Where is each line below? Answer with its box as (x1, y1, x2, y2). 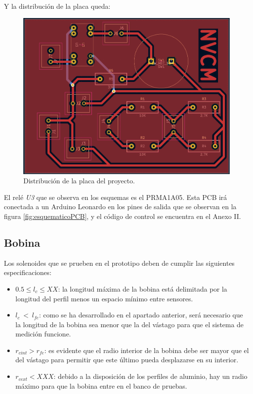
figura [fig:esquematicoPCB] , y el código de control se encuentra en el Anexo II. (4, 211, 241, 221)
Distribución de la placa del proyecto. (23, 176, 135, 186)
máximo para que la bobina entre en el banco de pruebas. (15, 380, 187, 391)
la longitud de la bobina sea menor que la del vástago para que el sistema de (15, 319, 244, 329)
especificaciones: (4, 267, 52, 277)
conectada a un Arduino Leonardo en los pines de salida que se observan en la (4, 201, 236, 212)
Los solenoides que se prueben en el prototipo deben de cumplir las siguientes (4, 257, 235, 268)
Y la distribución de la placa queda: (4, 1, 110, 11)
